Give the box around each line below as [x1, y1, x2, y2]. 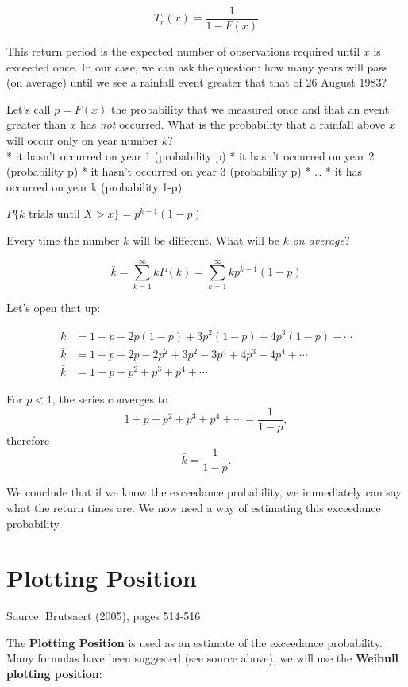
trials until [28, 209, 80, 221]
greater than [6, 116, 67, 133]
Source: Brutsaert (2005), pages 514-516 [6, 608, 201, 624]
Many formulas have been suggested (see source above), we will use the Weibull [6, 650, 398, 666]
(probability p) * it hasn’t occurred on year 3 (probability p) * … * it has [6, 163, 363, 179]
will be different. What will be [133, 232, 279, 248]
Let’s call [6, 100, 51, 117]
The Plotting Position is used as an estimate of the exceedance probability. [6, 634, 383, 650]
